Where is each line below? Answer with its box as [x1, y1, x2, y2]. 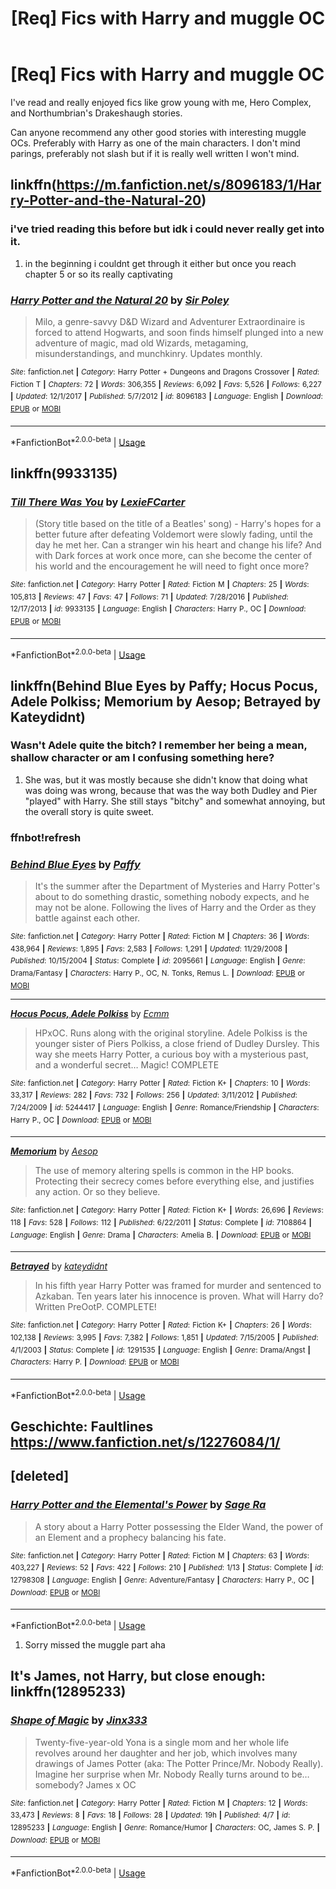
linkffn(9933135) [10, 465, 118, 482]
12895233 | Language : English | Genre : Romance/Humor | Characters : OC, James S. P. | [10, 1822, 320, 1832]
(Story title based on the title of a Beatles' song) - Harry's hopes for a [34, 517, 322, 529]
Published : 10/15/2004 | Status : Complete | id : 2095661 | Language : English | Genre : [10, 956, 306, 966]
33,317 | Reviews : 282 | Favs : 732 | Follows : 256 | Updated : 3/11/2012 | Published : [10, 1090, 298, 1101]
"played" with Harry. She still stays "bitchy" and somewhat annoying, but [24, 795, 326, 807]
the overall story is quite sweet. [24, 805, 155, 817]
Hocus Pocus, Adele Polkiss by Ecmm [10, 1007, 170, 1019]
